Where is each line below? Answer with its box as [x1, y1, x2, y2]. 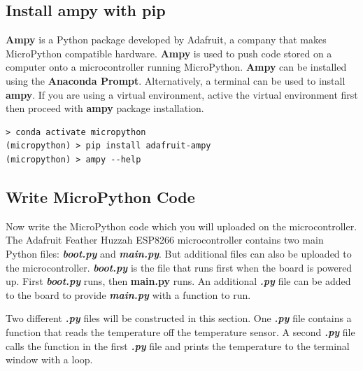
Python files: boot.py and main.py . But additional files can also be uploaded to [6, 246, 352, 260]
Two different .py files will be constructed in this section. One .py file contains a [6, 311, 352, 325]
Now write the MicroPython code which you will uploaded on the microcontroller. [6, 218, 357, 233]
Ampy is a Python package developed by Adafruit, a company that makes [6, 32, 327, 47]
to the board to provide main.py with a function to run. [6, 287, 251, 302]
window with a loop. [6, 352, 93, 367]
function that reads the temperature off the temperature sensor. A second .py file [6, 324, 355, 339]
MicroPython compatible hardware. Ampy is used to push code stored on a [6, 45, 332, 60]
